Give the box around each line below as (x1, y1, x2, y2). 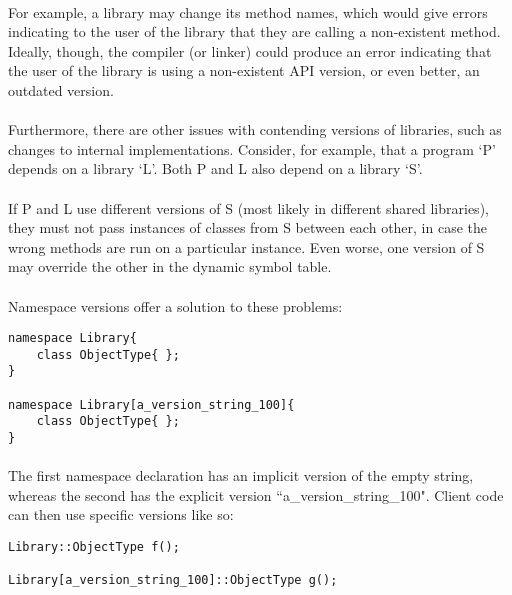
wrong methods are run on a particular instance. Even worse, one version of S (8, 236, 485, 257)
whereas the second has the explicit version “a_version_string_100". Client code (8, 484, 504, 505)
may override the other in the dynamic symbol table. (8, 256, 332, 277)
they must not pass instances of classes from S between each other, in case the (8, 217, 488, 238)
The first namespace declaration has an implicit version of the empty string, (8, 465, 474, 486)
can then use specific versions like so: (8, 504, 234, 525)
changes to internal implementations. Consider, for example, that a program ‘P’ (8, 138, 496, 159)
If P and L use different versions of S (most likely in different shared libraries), (8, 197, 489, 218)
